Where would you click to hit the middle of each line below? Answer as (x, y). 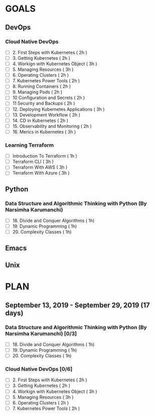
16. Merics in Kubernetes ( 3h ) (44, 131)
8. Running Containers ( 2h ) (42, 86)
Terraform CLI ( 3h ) (33, 162)
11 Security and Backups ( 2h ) (44, 103)
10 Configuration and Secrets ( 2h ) (49, 98)
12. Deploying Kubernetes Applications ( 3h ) (58, 109)
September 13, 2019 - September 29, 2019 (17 (78, 305)
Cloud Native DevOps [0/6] (39, 369)
